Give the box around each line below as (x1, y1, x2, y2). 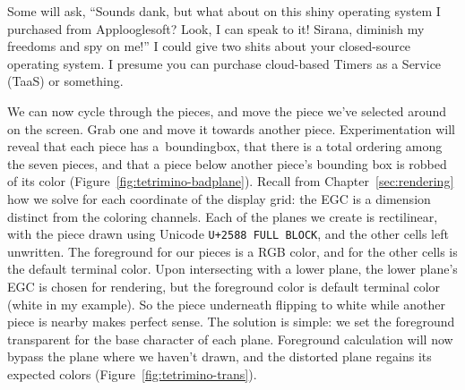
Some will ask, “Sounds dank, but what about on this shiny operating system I (7, 2, 441, 20)
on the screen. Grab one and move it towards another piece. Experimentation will (7, 119, 455, 138)
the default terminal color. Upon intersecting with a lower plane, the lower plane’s (7, 259, 458, 278)
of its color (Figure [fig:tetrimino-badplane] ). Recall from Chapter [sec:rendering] (7, 172, 454, 191)
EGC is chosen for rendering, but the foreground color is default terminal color (7, 276, 441, 295)
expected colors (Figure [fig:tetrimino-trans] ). (7, 364, 257, 383)
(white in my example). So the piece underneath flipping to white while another (7, 294, 445, 313)
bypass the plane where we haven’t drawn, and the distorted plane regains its (7, 347, 432, 366)
